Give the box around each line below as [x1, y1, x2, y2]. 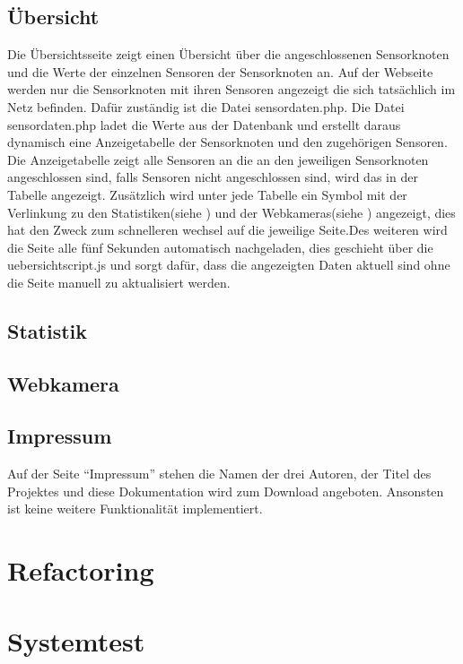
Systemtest [7, 622, 145, 659]
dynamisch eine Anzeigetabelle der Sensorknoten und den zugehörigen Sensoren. [7, 133, 448, 151]
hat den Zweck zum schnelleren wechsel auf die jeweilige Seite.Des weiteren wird [7, 220, 448, 239]
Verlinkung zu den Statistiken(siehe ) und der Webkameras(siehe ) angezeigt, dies [7, 203, 456, 221]
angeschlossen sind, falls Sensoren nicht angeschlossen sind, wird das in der [7, 168, 418, 186]
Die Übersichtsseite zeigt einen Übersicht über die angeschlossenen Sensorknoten [7, 45, 450, 64]
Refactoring [7, 552, 154, 589]
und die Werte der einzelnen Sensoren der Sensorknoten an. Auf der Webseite [7, 62, 433, 81]
